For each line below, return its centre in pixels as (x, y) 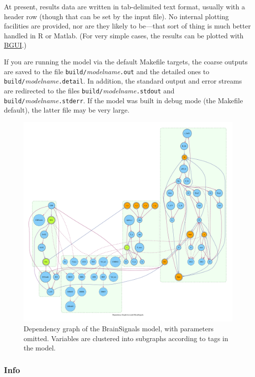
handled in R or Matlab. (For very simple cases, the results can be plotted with (124, 35)
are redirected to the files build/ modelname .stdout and (89, 90)
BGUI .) (15, 45)
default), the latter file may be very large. (67, 110)
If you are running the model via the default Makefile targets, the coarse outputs (126, 61)
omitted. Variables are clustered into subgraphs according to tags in (126, 338)
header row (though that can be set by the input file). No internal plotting (116, 16)
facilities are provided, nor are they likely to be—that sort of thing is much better (127, 26)
